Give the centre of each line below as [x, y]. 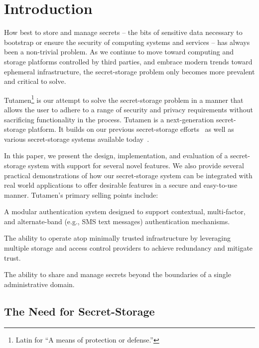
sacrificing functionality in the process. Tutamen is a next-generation [109, 119]
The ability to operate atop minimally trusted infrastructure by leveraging [118, 238]
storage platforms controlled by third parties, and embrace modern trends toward [128, 61]
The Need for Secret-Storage [79, 311]
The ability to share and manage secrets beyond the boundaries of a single [118, 274]
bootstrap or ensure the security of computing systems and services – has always [127, 42]
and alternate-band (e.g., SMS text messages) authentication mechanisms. [117, 221]
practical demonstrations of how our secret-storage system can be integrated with [128, 175]
